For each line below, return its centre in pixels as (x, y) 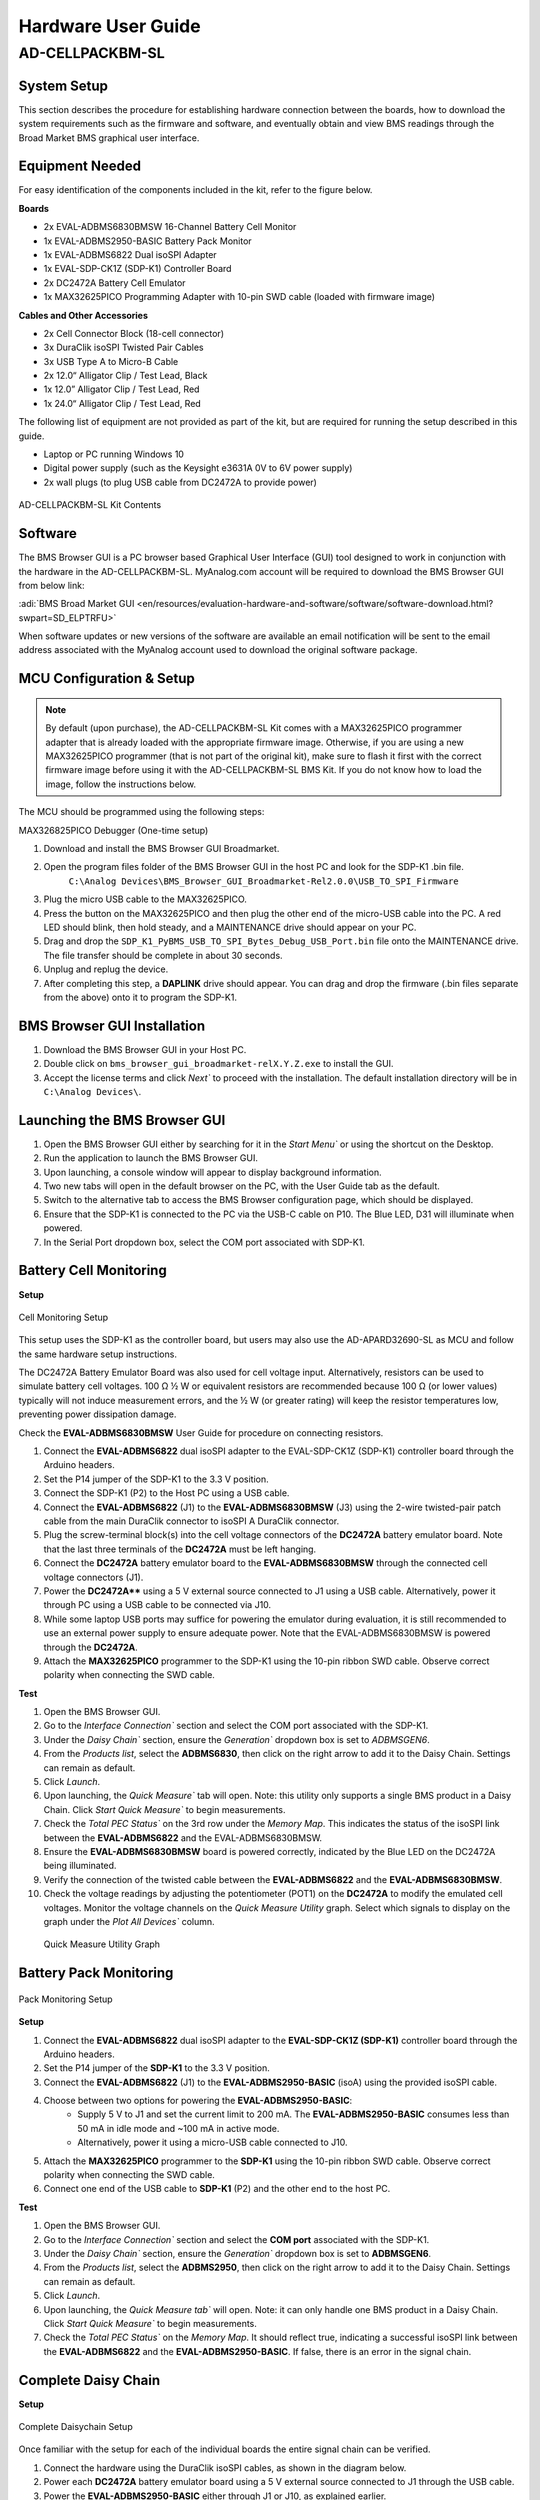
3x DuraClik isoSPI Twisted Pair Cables (123, 347)
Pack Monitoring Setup (66, 1999)
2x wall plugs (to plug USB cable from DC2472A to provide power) (180, 482)
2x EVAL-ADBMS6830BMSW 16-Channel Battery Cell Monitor (170, 227)
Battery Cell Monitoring (92, 1270)
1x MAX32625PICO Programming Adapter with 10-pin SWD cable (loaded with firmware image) (239, 297)
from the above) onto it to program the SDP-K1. (140, 997)
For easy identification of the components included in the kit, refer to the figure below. (195, 190)
